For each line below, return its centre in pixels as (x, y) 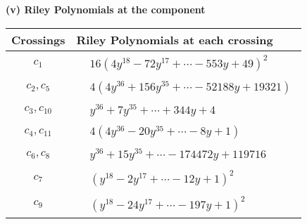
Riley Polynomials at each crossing (175, 39)
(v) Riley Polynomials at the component (106, 9)
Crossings (38, 39)
